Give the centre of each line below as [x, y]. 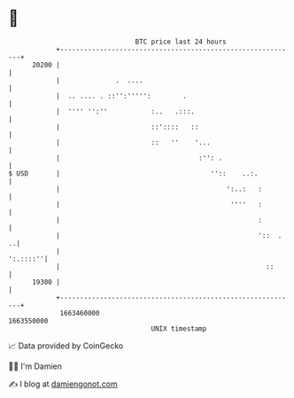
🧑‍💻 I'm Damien [35, 366]
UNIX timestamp [179, 328]
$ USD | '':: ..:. [133, 173]
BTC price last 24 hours [181, 42]
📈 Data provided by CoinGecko [66, 346]
